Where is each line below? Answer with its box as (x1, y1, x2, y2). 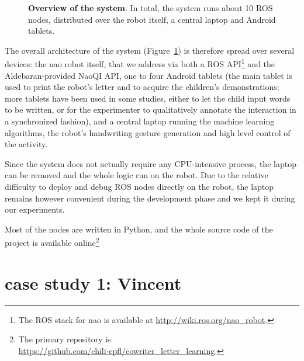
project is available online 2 (5, 235, 99, 248)
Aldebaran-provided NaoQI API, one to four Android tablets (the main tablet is (5, 69, 292, 81)
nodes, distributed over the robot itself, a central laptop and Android (28, 13, 276, 25)
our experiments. (5, 203, 65, 216)
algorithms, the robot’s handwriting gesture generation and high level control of (5, 126, 291, 138)
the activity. (5, 138, 48, 150)
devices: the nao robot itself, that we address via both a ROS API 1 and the (5, 56, 275, 70)
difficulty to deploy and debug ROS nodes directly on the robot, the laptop (5, 180, 274, 192)
